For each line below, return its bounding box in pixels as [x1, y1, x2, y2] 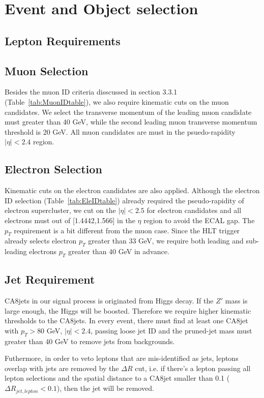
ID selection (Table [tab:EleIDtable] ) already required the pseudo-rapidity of [5, 195, 244, 205]
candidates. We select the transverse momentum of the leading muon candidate [5, 106, 252, 117]
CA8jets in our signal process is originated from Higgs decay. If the [5, 295, 214, 306]
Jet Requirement [5, 271, 95, 287]
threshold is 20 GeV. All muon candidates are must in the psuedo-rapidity [5, 126, 236, 137]
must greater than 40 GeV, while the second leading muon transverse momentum [5, 116, 257, 127]
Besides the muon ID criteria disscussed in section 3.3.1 [5, 86, 178, 97]
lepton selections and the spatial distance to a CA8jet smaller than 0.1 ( [5, 373, 230, 383]
